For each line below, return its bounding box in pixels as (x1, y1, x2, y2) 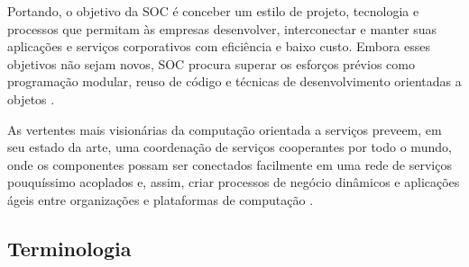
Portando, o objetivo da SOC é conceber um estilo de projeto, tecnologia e (7, 2, 419, 20)
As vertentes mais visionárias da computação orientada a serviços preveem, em (7, 120, 442, 138)
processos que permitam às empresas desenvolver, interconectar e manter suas (7, 19, 437, 38)
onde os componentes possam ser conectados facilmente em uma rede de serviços (7, 155, 452, 174)
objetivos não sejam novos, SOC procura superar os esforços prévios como (7, 54, 415, 73)
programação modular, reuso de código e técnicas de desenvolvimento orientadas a (7, 72, 462, 91)
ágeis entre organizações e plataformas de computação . (7, 190, 314, 209)
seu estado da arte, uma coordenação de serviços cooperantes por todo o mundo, (7, 138, 452, 156)
